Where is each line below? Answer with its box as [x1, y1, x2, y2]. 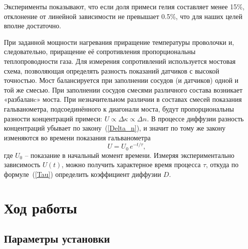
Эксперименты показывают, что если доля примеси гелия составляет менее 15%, [4, 1, 245, 11]
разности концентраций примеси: [4, 113, 103, 123]
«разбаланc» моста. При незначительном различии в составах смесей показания [4, 94, 242, 104]
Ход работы [4, 197, 77, 217]
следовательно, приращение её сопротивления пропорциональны [4, 46, 196, 57]
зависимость [4, 159, 41, 170]
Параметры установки [4, 231, 110, 246]
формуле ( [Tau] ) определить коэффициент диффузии [4, 169, 161, 179]
